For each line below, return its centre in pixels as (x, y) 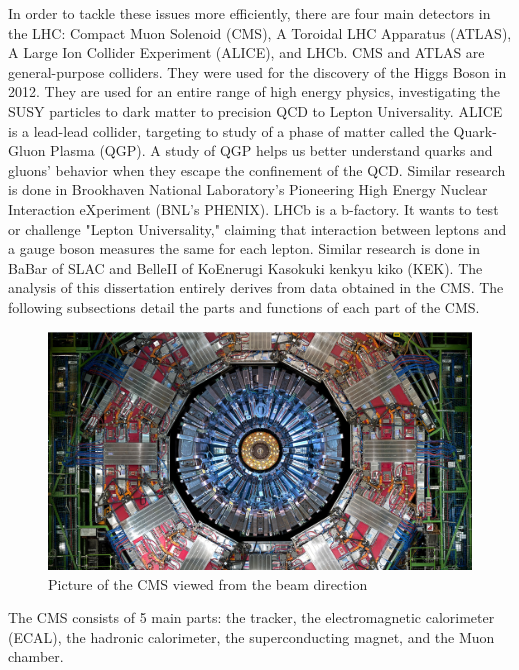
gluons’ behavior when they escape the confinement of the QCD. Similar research (257, 169)
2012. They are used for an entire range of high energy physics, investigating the (254, 91)
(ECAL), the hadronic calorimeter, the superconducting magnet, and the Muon (251, 636)
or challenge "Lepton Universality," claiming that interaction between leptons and (257, 228)
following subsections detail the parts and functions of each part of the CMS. (244, 306)
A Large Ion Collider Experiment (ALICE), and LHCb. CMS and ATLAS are (246, 52)
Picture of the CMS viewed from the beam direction (208, 583)
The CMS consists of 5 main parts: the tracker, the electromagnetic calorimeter (251, 617)
